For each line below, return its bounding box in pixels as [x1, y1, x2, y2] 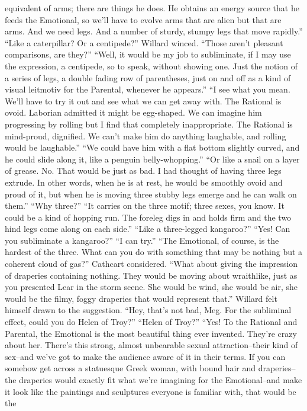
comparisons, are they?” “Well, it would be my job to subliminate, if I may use [5, 48, 291, 60]
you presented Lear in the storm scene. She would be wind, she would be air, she [5, 281, 298, 293]
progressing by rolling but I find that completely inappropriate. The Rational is [5, 117, 293, 130]
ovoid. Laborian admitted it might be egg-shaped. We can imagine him [5, 106, 262, 119]
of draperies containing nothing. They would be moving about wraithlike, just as [5, 269, 298, 281]
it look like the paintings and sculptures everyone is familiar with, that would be [5, 385, 296, 397]
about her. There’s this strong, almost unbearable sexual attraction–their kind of [5, 339, 298, 351]
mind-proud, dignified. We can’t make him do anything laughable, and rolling [5, 129, 286, 142]
